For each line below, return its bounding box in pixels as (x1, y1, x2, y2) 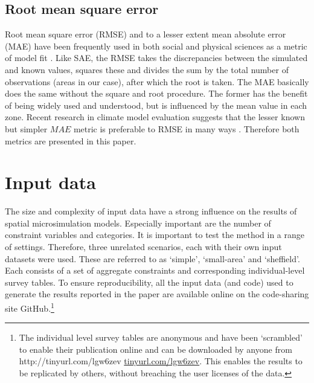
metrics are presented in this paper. (5, 134, 136, 147)
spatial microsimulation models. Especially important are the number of (5, 216, 271, 229)
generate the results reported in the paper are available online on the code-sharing (5, 288, 309, 300)
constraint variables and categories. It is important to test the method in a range (5, 228, 305, 241)
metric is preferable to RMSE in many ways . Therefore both (73, 122, 300, 135)
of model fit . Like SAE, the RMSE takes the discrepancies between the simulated (5, 51, 308, 64)
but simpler (5, 122, 48, 135)
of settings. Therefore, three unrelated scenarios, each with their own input (5, 240, 282, 253)
